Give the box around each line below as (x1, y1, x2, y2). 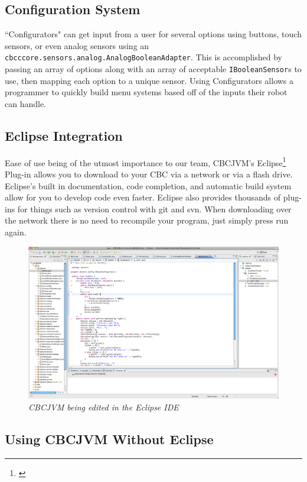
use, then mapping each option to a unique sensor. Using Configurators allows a (5, 74, 294, 86)
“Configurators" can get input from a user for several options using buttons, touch (5, 28, 302, 40)
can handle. (5, 97, 47, 109)
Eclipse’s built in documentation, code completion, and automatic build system (5, 179, 292, 192)
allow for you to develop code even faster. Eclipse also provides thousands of (5, 191, 281, 203)
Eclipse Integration (5, 126, 123, 144)
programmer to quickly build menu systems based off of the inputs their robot (5, 86, 288, 98)
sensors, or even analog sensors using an (5, 39, 149, 51)
